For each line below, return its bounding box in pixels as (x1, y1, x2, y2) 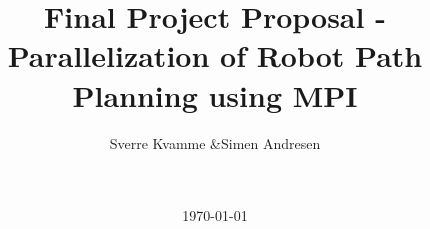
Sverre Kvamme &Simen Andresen (109, 132, 321, 153)
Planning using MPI (72, 74, 358, 115)
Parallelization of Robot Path (7, 35, 423, 76)
